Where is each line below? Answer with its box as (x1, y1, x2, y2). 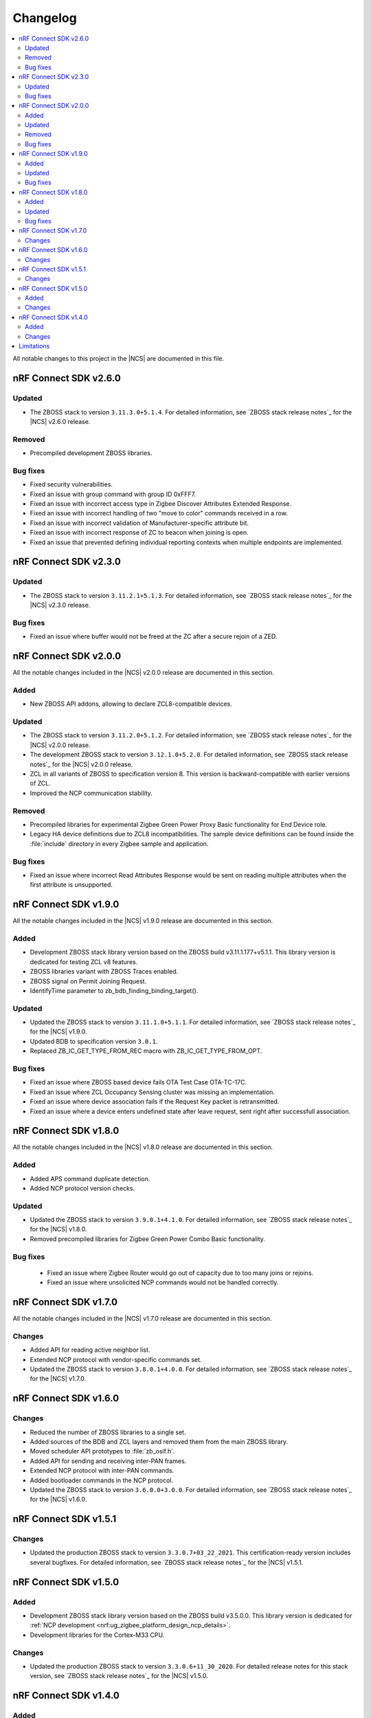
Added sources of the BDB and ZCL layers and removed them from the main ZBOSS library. (30, 1437, 289, 1446)
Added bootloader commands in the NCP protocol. (30, 1476, 173, 1484)
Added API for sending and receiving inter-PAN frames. (30, 1457, 187, 1465)
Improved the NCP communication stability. (30, 789, 153, 797)
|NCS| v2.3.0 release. (30, 601, 91, 610)
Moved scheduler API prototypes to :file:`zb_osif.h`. (30, 1447, 175, 1455)
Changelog (12, 10, 77, 25)
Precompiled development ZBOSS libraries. (30, 449, 153, 457)
